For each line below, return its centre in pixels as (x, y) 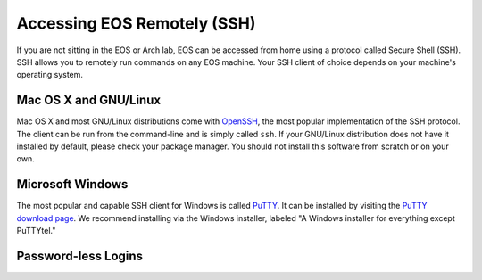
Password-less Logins (79, 255)
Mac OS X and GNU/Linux (88, 100)
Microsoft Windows (72, 184)
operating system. (50, 75)
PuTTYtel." (36, 231)
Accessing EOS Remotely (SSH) (136, 23)
